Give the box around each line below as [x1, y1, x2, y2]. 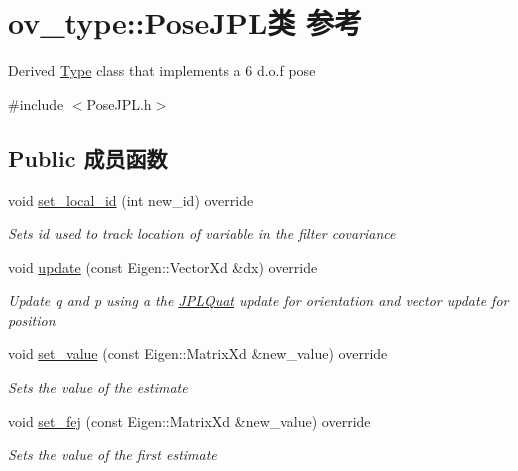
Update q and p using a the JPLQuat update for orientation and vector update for [8, 290, 509, 311]
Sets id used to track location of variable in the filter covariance [8, 223, 396, 244]
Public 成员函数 [8, 142, 168, 173]
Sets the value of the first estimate [8, 444, 217, 465]
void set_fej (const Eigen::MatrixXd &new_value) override [8, 410, 371, 431]
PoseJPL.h [86, 93, 152, 114]
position [8, 309, 56, 330]
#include [8, 93, 64, 114]
